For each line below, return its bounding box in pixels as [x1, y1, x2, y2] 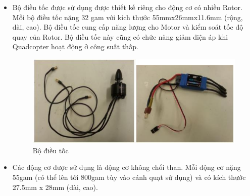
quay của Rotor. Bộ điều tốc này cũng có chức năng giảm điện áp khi [12, 31, 228, 42]
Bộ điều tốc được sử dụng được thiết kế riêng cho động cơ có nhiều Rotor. [12, 2, 242, 12]
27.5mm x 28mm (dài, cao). [12, 181, 98, 192]
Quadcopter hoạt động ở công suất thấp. [12, 41, 138, 52]
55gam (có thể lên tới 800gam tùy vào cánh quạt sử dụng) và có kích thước [12, 172, 246, 182]
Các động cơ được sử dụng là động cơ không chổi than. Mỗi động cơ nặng [12, 162, 241, 172]
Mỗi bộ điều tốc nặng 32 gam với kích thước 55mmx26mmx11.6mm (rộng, [12, 12, 243, 22]
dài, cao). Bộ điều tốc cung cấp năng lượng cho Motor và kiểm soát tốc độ [12, 22, 243, 32]
